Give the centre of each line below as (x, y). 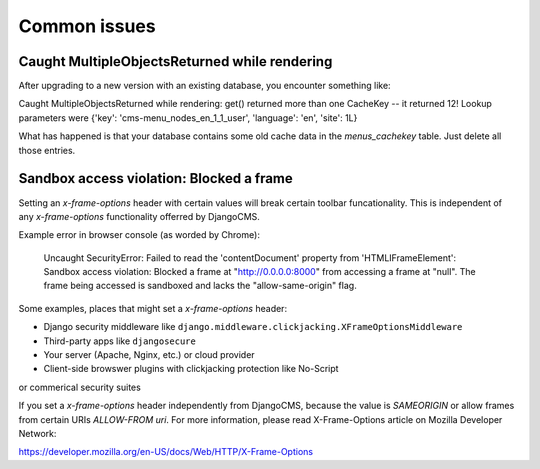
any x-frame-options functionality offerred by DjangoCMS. (139, 216)
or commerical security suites (80, 387)
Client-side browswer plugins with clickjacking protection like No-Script (191, 369)
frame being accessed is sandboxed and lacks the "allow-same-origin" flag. (200, 286)
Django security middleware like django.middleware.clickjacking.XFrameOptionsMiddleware (253, 327)
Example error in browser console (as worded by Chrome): (139, 235)
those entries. (47, 150)
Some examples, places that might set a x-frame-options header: (153, 308)
